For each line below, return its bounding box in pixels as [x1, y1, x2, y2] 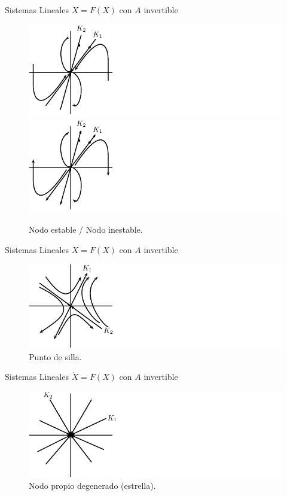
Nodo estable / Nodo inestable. [29, 223, 143, 235]
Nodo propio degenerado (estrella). [29, 479, 156, 492]
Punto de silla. [29, 350, 82, 363]
